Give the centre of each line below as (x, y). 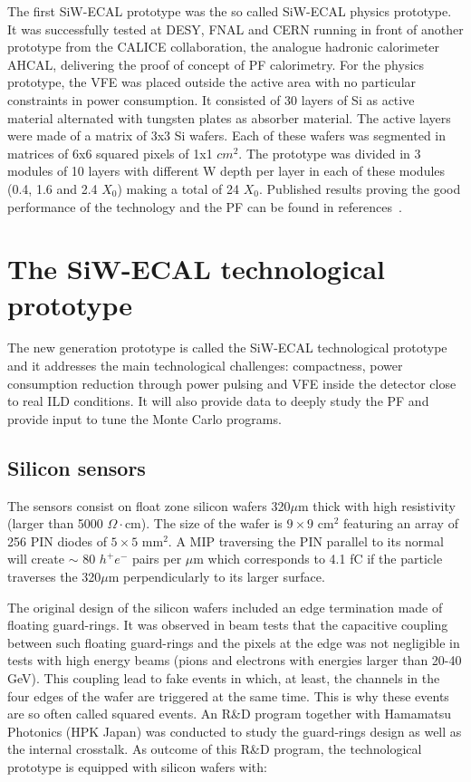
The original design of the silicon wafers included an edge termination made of (225, 607)
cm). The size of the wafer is (203, 523)
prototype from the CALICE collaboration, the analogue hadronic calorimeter (224, 47)
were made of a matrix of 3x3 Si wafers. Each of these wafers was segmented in (227, 135)
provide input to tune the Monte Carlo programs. (144, 418)
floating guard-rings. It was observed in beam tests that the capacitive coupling (228, 625)
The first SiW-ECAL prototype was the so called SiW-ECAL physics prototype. (230, 11)
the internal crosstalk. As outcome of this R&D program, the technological (215, 749)
